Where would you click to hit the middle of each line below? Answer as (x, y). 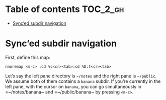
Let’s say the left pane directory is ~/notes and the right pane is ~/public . (81, 76)
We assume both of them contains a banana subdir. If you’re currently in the (83, 81)
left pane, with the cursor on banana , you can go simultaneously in (73, 86)
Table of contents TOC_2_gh (65, 9)
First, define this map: (28, 57)
